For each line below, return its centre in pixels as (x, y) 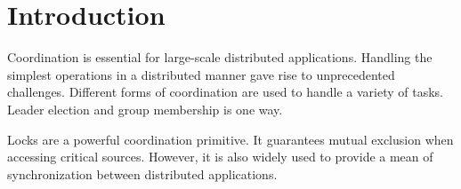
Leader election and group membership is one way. (145, 109)
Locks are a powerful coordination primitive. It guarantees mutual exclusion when (230, 139)
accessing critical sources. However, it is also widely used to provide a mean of (220, 157)
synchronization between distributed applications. (142, 173)
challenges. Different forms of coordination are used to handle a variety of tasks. (225, 92)
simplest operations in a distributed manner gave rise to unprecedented (201, 74)
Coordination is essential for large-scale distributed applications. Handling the (220, 57)
